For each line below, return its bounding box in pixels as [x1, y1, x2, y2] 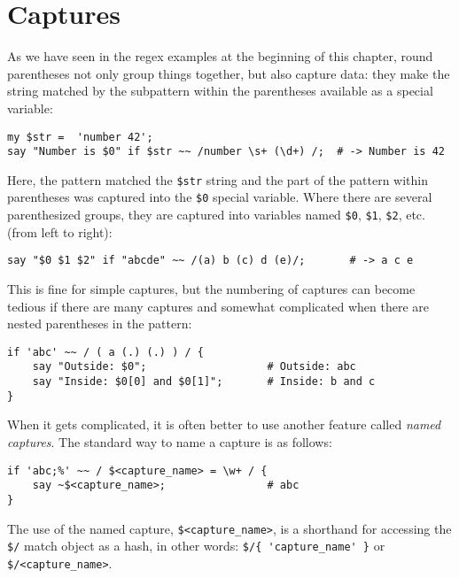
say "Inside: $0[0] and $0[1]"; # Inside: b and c [32, 375, 376, 389]
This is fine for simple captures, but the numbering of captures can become [7, 280, 416, 298]
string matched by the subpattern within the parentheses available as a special [7, 81, 433, 100]
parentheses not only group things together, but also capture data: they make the [7, 64, 450, 82]
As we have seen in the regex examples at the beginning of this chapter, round [7, 47, 433, 66]
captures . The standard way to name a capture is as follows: [7, 433, 332, 451]
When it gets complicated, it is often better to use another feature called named [7, 415, 441, 434]
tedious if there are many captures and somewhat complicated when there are [7, 297, 429, 315]
